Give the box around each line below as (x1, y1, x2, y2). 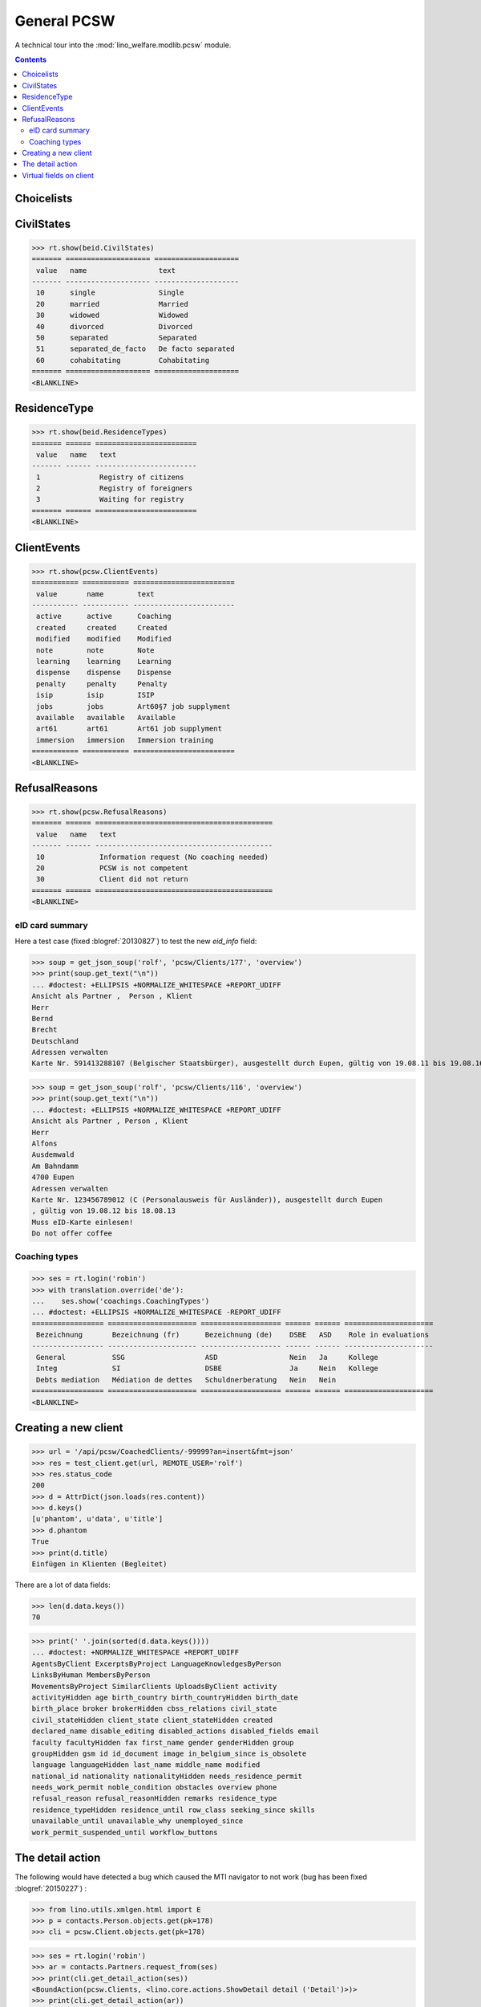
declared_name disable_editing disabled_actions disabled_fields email (31, 1727, 320, 1736)
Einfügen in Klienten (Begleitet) (31, 1560, 168, 1569)
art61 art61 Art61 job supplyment (36, 724, 222, 734)
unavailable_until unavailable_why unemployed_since (31, 1817, 244, 1826)
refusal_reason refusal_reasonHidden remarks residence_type (31, 1794, 277, 1803)
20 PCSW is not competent (36, 864, 188, 873)
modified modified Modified (36, 634, 172, 644)
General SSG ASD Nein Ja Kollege (36, 1353, 378, 1362)
